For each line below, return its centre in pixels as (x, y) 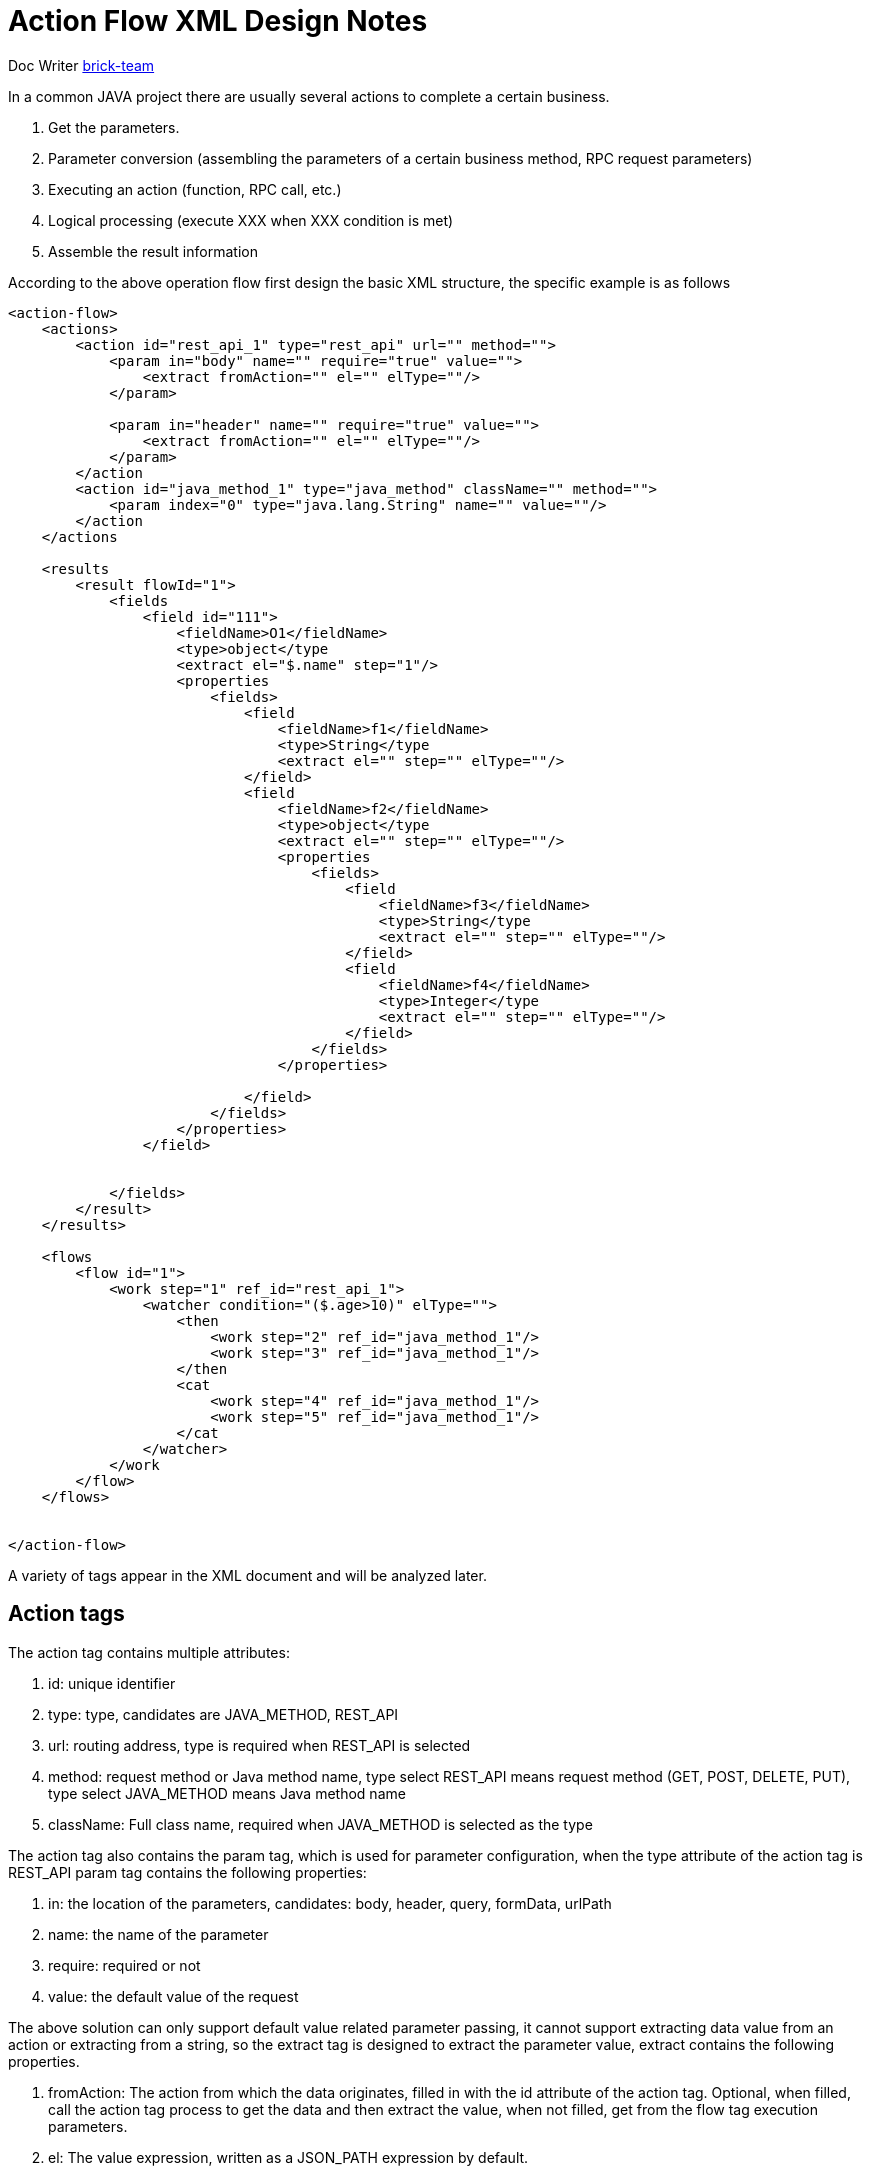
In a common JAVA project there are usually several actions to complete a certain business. (309, 96)
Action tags (66, 1614)
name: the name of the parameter (158, 1934)
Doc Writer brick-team (81, 65)
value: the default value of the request (173, 1996)
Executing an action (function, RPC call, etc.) (195, 189)
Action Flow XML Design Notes (218, 21)
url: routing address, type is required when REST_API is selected (259, 1745)
